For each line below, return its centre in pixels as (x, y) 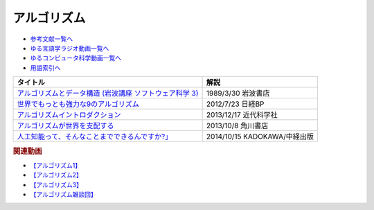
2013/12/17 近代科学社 (242, 115)
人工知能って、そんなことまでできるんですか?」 (95, 137)
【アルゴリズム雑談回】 (63, 194)
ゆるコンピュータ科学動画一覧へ (75, 58)
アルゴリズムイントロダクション (69, 115)
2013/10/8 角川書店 (237, 126)
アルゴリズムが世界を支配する (65, 126)
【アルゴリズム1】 (56, 165)
